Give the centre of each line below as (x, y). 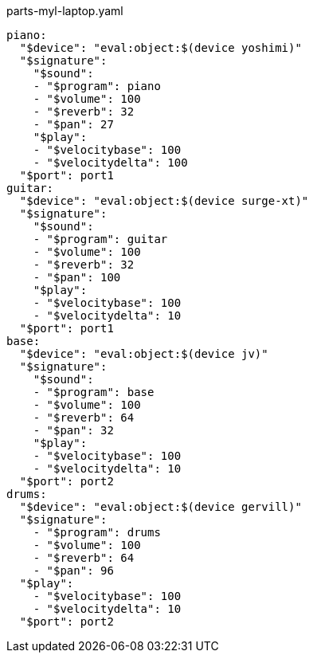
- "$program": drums (97, 532)
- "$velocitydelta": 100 (110, 163)
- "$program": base (94, 392)
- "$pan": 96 (73, 571)
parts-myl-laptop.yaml (65, 11)
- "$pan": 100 (77, 277)
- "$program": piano (97, 86)
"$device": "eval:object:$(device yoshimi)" (160, 48)
